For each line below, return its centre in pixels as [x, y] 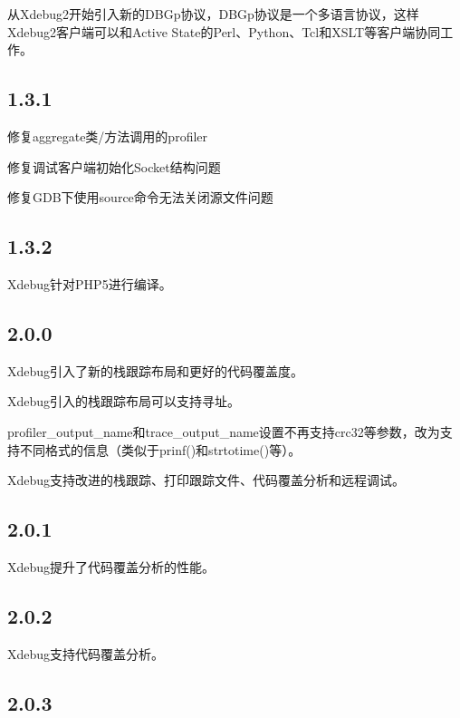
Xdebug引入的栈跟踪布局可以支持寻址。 [124, 401]
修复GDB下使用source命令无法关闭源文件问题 [140, 197]
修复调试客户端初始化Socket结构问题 [114, 166]
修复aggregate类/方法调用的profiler [108, 136]
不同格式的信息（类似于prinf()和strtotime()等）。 [160, 449]
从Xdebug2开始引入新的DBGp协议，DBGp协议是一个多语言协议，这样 [213, 14]
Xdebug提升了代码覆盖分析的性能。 [111, 566]
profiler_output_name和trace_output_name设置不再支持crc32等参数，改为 [224, 431]
